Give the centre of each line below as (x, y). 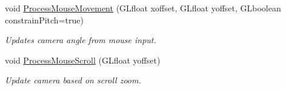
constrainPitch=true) (44, 19)
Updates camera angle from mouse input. (81, 40)
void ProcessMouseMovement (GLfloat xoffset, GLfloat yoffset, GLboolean (143, 8)
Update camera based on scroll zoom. (73, 80)
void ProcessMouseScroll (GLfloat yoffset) (83, 60)
